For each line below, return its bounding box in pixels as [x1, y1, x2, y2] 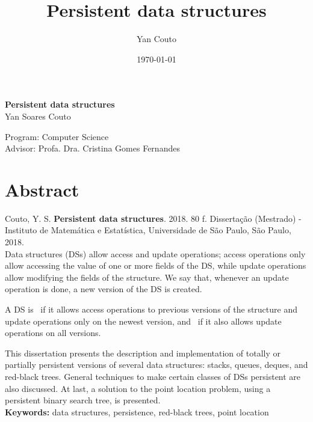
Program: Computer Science [5, 130, 109, 142]
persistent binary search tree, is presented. [5, 394, 161, 406]
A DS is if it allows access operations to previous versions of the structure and [5, 302, 297, 315]
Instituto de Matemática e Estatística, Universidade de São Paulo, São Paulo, [5, 224, 291, 236]
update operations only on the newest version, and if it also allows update [5, 314, 282, 327]
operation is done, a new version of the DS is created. [5, 283, 202, 295]
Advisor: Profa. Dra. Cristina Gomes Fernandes [5, 142, 180, 154]
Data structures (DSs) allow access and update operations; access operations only [5, 247, 306, 260]
